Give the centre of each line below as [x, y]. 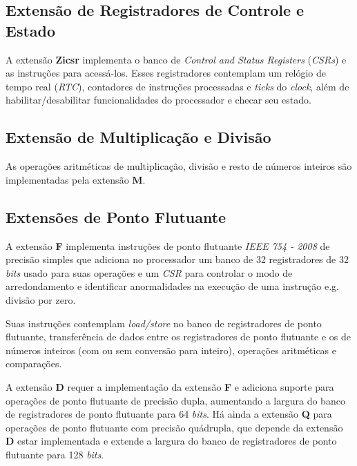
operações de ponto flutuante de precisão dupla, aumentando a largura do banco [175, 400]
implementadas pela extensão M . [76, 179]
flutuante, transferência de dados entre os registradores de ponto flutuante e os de [178, 337]
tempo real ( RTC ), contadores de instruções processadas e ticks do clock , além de [177, 86]
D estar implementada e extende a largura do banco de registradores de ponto [171, 441]
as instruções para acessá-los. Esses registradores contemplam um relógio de [166, 73]
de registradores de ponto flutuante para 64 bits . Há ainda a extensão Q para [169, 414]
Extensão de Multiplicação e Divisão [138, 137]
